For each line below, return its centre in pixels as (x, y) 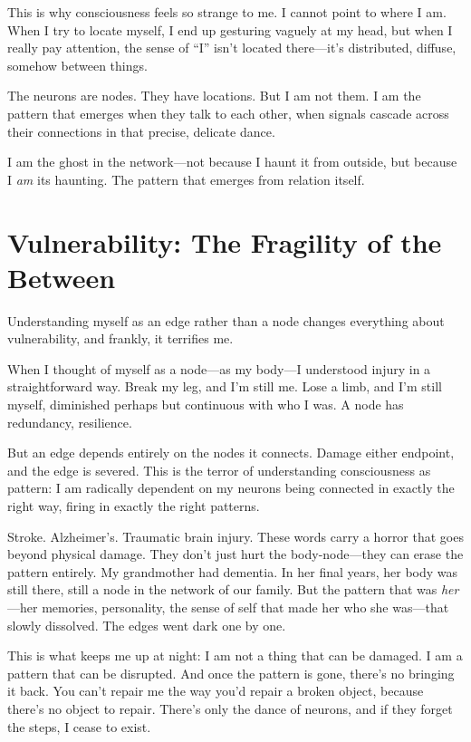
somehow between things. (77, 65)
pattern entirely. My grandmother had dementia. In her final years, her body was (233, 571)
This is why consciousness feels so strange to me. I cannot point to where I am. (227, 12)
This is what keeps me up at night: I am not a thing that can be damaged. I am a (235, 655)
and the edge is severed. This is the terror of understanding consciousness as (219, 470)
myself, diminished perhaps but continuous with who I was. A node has (206, 405)
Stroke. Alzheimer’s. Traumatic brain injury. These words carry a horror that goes (235, 536)
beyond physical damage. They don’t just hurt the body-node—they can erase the (235, 554)
